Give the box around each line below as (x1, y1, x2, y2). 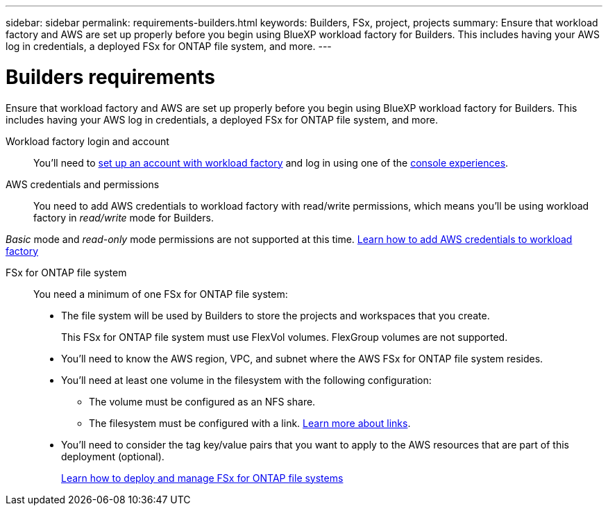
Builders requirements (6, 65, 216, 89)
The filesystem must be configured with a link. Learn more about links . (89, 417, 411, 429)
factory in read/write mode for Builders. (33, 211, 214, 224)
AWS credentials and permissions (6, 178, 160, 190)
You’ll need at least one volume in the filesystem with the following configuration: (61, 374, 432, 386)
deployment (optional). (61, 450, 164, 462)
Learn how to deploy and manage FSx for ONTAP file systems (61, 471, 344, 484)
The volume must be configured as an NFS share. (89, 395, 316, 408)
